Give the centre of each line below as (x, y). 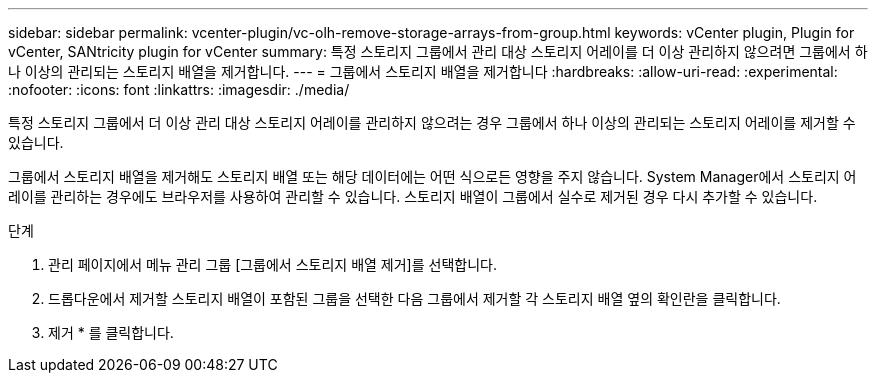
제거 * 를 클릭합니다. (111, 332)
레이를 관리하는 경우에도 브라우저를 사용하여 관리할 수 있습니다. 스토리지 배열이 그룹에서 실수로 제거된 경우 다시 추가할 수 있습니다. (413, 196)
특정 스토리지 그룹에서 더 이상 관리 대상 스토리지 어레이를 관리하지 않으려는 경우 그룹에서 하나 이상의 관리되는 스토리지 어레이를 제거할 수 (432, 122)
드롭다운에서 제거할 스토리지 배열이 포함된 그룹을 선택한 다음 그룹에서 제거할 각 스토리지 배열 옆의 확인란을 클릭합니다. (414, 298)
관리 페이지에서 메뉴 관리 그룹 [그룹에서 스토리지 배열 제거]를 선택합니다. (272, 264)
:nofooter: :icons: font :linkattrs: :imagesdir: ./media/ (179, 89)
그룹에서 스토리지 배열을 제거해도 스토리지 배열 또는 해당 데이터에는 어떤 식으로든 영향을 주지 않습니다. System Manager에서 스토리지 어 (432, 176)
